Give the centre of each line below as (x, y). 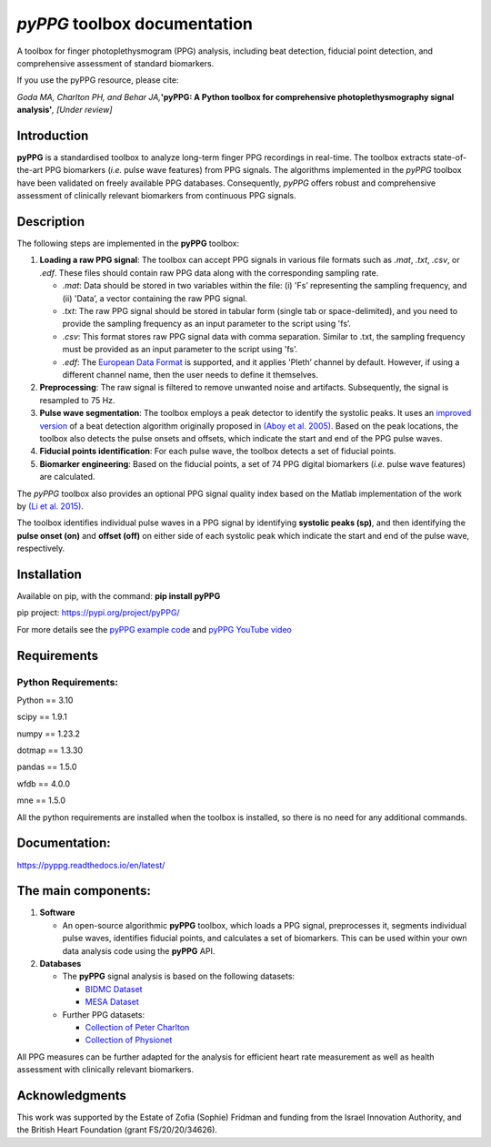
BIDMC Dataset (114, 989)
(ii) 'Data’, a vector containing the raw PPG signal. (155, 298)
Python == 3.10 (45, 700)
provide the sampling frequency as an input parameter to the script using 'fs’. (207, 324)
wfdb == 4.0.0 (44, 784)
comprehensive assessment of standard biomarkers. (115, 63)
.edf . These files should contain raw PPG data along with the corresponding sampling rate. (209, 272)
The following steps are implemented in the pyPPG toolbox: (128, 244)
